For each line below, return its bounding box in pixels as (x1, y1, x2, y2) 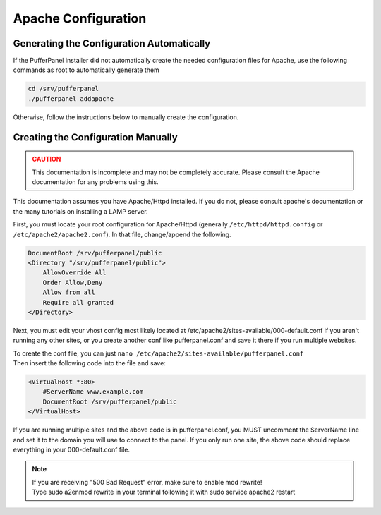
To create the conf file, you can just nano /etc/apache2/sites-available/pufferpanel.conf (13, 349, 304, 358)
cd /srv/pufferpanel (28, 85, 99, 93)
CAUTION (32, 155, 61, 164)
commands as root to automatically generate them (13, 66, 160, 74)
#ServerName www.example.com (42, 388, 144, 396)
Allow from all (42, 289, 95, 296)
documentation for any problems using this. (32, 178, 159, 186)
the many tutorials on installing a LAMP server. (13, 207, 148, 215)
